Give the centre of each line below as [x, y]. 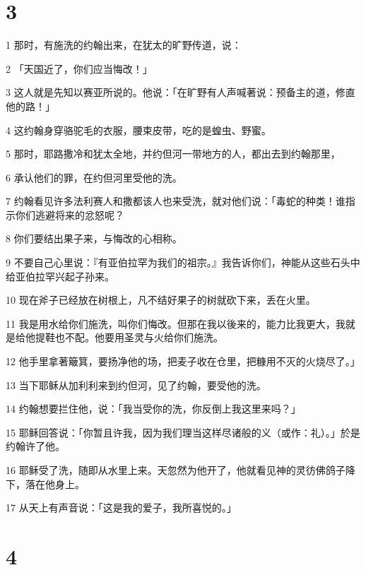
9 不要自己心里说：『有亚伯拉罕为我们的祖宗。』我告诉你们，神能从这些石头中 [183, 262]
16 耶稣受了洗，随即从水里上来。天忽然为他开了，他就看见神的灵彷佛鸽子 [176, 470]
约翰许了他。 [35, 446]
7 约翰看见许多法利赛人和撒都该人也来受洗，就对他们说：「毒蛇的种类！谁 [176, 201]
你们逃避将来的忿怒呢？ [70, 214]
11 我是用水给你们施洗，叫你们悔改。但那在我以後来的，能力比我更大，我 [176, 323]
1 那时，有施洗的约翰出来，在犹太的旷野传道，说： [124, 45]
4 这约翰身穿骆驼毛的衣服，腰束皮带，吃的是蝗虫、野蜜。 [138, 130]
